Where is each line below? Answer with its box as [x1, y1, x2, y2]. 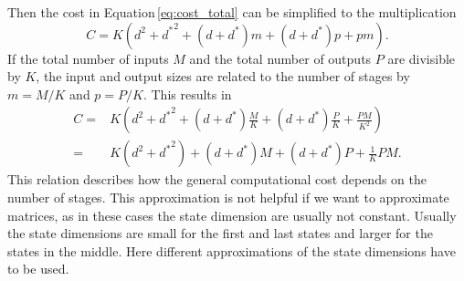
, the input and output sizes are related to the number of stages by [36, 67, 410, 86]
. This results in [142, 84, 232, 103]
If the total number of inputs [7, 48, 169, 68]
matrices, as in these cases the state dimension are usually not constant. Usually [7, 205, 457, 224]
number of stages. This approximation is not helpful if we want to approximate [7, 188, 449, 207]
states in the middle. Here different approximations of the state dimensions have [7, 241, 456, 260]
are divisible [387, 48, 456, 68]
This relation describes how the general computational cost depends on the [7, 170, 427, 189]
